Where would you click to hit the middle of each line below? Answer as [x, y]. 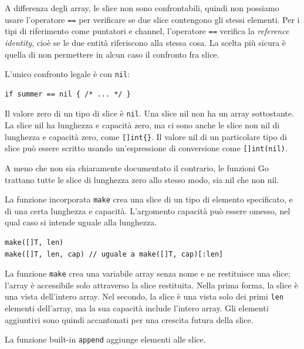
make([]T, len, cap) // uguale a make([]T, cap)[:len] [114, 254]
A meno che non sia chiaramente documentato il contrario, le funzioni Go [137, 167]
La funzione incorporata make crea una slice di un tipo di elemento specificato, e [149, 199]
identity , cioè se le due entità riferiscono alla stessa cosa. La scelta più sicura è [146, 42]
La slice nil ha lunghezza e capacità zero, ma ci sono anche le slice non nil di [142, 125]
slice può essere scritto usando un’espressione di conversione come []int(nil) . [146, 148]
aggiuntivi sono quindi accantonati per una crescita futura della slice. [129, 319]
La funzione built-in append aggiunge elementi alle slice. [105, 339]
